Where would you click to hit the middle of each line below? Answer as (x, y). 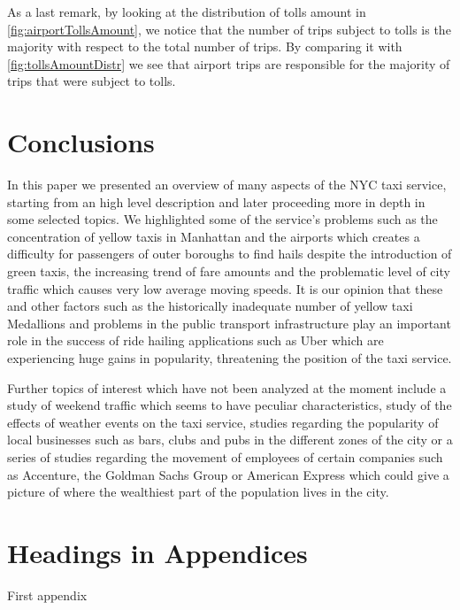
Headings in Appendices (157, 552)
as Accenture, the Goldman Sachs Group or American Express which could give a (228, 474)
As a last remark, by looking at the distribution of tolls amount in (187, 12)
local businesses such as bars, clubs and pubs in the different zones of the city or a (230, 440)
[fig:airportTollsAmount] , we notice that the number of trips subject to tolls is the (229, 29)
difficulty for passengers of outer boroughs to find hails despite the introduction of (230, 254)
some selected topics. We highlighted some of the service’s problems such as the (222, 219)
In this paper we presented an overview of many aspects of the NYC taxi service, (227, 185)
